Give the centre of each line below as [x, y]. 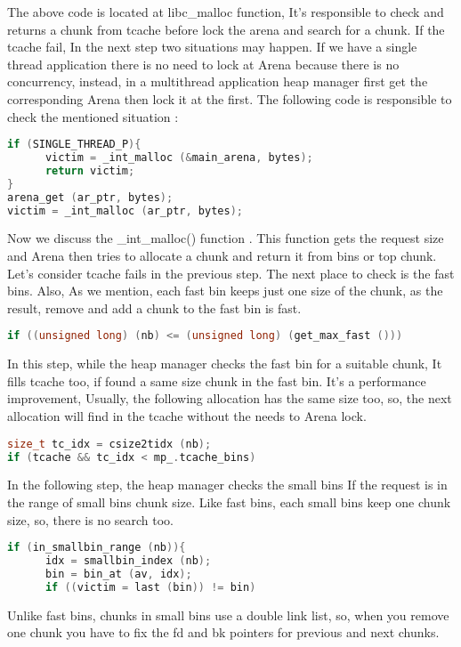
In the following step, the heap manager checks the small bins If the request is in [227, 485]
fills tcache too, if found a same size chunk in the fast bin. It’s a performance [217, 380]
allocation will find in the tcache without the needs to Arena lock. [187, 416]
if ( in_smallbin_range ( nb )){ [97, 548]
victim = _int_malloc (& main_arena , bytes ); [179, 158]
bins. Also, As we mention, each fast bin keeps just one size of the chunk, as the [225, 291]
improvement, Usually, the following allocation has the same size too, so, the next [230, 398]
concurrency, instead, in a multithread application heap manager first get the [218, 81]
